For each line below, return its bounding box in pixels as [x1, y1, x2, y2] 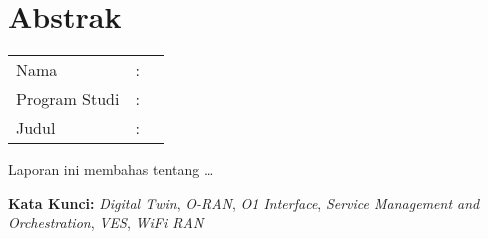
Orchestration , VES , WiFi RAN [8, 212, 204, 233]
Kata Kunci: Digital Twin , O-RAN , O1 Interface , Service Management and [8, 192, 480, 213]
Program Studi [16, 87, 120, 111]
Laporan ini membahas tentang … [8, 159, 214, 180]
